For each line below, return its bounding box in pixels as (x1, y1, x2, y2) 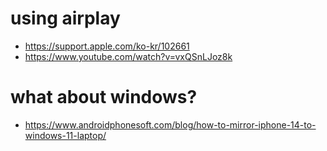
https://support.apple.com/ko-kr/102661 (24, 40, 190, 52)
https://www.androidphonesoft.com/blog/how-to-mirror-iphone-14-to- (24, 118, 317, 131)
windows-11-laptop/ (24, 129, 107, 141)
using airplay (10, 7, 121, 30)
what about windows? (10, 86, 198, 109)
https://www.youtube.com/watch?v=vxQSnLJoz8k (24, 50, 233, 62)
